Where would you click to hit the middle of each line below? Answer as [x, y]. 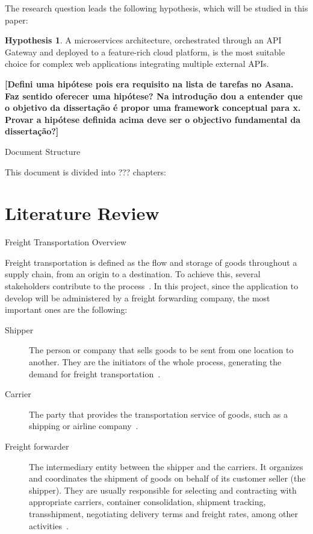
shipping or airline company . [84, 426]
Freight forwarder [37, 446]
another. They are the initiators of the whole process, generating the [155, 362]
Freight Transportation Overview [66, 242]
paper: [17, 20]
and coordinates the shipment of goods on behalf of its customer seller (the [167, 478]
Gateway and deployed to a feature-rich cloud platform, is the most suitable [145, 52]
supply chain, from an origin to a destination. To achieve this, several [133, 274]
